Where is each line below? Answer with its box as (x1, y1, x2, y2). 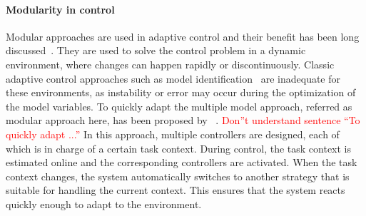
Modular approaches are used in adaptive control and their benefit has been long (6, 29, 360, 43)
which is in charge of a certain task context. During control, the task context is (6, 140, 352, 155)
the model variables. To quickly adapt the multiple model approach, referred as (6, 98, 352, 113)
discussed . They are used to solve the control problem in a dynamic (6, 43, 306, 58)
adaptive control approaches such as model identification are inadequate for (6, 71, 341, 86)
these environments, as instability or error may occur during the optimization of (6, 85, 356, 100)
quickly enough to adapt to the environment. (6, 196, 202, 211)
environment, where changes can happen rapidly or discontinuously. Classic (6, 56, 335, 71)
